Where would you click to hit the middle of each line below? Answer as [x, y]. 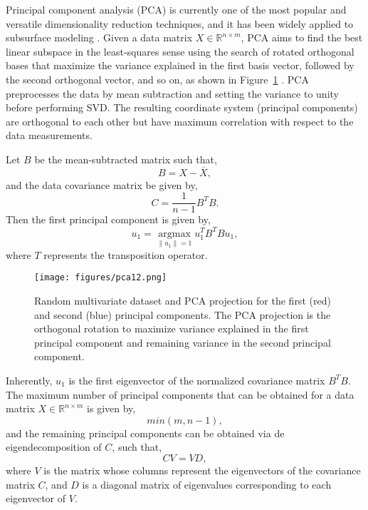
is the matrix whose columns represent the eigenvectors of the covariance [202, 470]
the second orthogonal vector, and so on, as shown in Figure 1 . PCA [157, 79]
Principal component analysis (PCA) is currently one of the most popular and [176, 9]
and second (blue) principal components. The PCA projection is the [183, 314]
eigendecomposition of [54, 447]
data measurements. [49, 135]
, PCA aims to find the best [302, 37]
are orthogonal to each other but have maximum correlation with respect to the [180, 121]
